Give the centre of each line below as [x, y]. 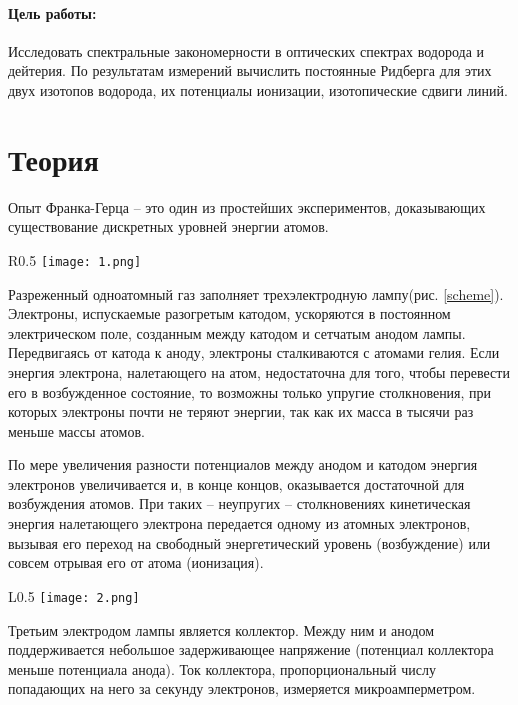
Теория [53, 158]
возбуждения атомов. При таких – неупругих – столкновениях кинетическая [239, 503]
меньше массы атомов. [76, 430]
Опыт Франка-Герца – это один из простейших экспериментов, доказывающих [247, 206]
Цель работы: [52, 12]
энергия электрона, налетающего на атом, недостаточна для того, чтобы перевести [259, 371]
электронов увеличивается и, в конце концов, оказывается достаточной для [236, 483]
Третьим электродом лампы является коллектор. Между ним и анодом [221, 629]
